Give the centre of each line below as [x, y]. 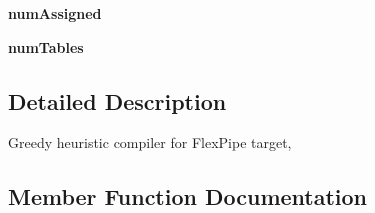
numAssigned [55, 13]
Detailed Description [117, 100]
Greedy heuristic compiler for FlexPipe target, [150, 142]
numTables [46, 46]
